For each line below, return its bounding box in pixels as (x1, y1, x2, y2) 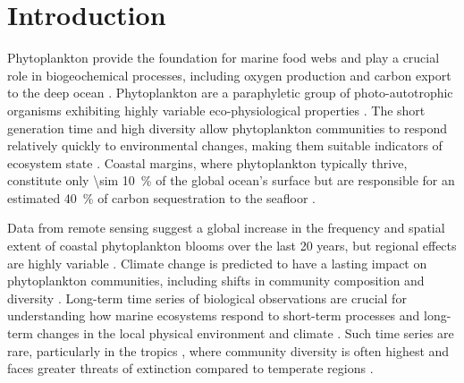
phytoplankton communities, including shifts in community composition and (7, 271, 425, 290)
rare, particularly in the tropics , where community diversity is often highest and (7, 341, 450, 360)
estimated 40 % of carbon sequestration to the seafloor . (7, 188, 316, 207)
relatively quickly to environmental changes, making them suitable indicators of (7, 136, 443, 155)
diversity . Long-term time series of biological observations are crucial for (7, 288, 407, 307)
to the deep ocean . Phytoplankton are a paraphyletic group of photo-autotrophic (7, 83, 453, 102)
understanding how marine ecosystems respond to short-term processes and (7, 306, 420, 325)
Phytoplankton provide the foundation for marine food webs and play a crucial (7, 48, 440, 67)
